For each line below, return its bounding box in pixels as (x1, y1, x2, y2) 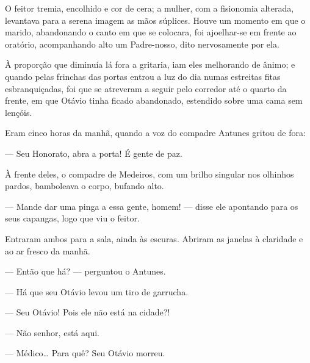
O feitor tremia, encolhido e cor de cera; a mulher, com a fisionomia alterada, (5, 2, 294, 14)
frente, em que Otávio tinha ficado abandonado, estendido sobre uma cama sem (5, 94, 303, 107)
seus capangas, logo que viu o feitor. (5, 212, 140, 225)
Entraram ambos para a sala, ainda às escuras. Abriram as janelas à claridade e (5, 232, 303, 245)
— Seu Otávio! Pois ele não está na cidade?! (5, 306, 170, 318)
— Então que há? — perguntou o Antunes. (5, 265, 166, 278)
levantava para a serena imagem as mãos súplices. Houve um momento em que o (5, 13, 306, 26)
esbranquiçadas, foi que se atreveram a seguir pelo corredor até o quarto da (5, 82, 287, 95)
